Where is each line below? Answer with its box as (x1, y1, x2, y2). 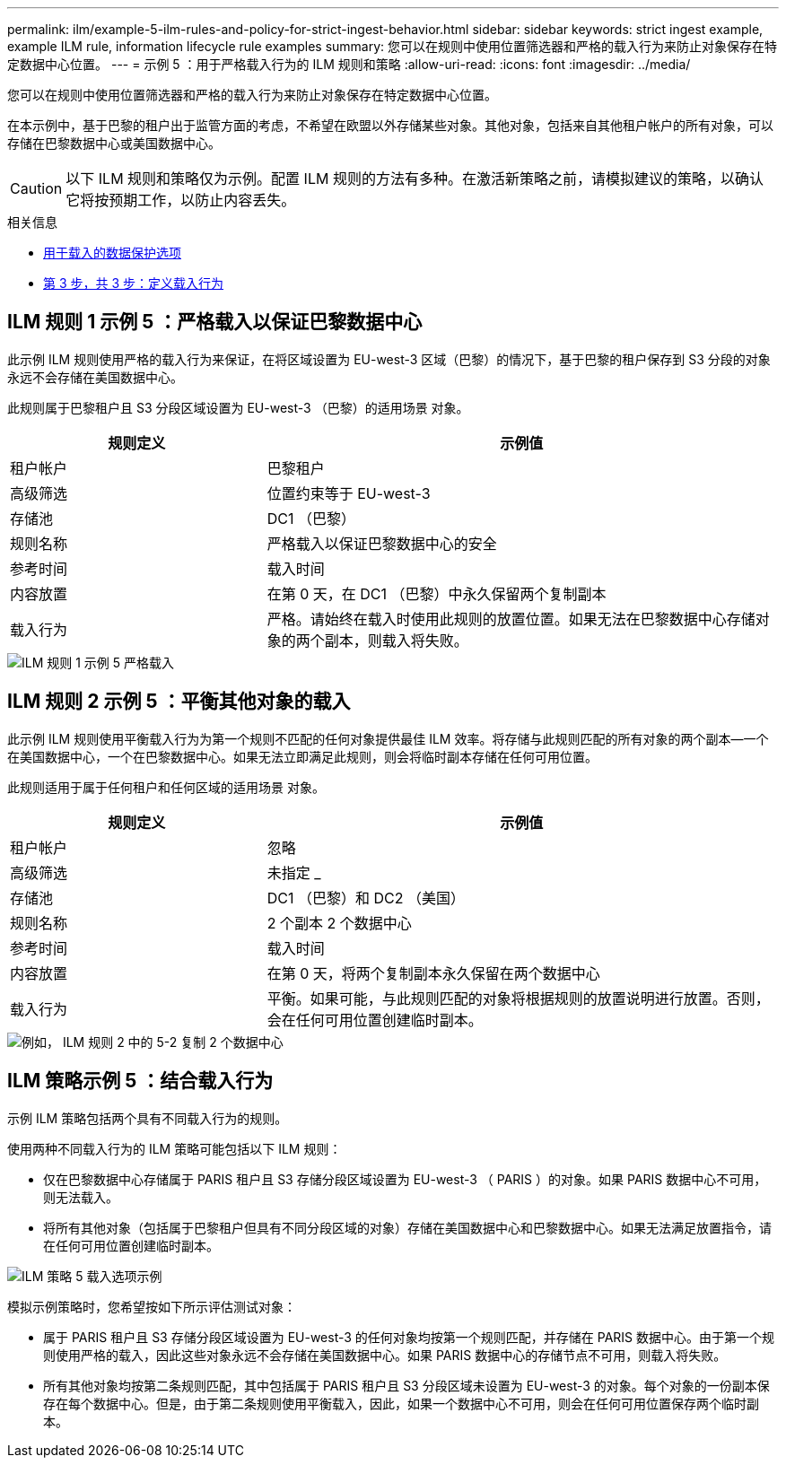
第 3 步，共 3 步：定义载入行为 (43, 275, 224, 291)
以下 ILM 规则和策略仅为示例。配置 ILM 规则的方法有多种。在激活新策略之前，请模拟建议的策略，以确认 (65, 170, 764, 187)
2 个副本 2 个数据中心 (266, 913, 412, 932)
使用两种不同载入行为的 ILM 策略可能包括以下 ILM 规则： (7, 1140, 342, 1156)
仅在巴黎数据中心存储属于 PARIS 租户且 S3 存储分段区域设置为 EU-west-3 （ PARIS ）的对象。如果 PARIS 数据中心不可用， (43, 1171, 767, 1187)
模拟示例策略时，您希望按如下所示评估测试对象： (7, 1298, 296, 1314)
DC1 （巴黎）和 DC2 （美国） (266, 888, 465, 907)
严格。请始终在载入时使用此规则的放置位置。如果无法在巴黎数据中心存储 (266, 609, 755, 628)
